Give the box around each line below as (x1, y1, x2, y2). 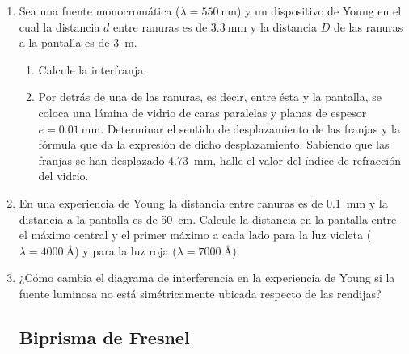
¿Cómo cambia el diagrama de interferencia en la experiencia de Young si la (19, 269, 395, 286)
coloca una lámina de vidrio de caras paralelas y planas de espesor (38, 103, 367, 120)
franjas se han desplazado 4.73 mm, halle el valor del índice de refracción (38, 151, 401, 168)
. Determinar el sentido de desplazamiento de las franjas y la (100, 120, 400, 137)
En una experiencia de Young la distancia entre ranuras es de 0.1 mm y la (19, 194, 388, 211)
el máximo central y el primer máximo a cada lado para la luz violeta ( (19, 226, 372, 243)
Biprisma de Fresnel (19, 324, 190, 349)
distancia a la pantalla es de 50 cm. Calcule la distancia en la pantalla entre (19, 210, 397, 227)
